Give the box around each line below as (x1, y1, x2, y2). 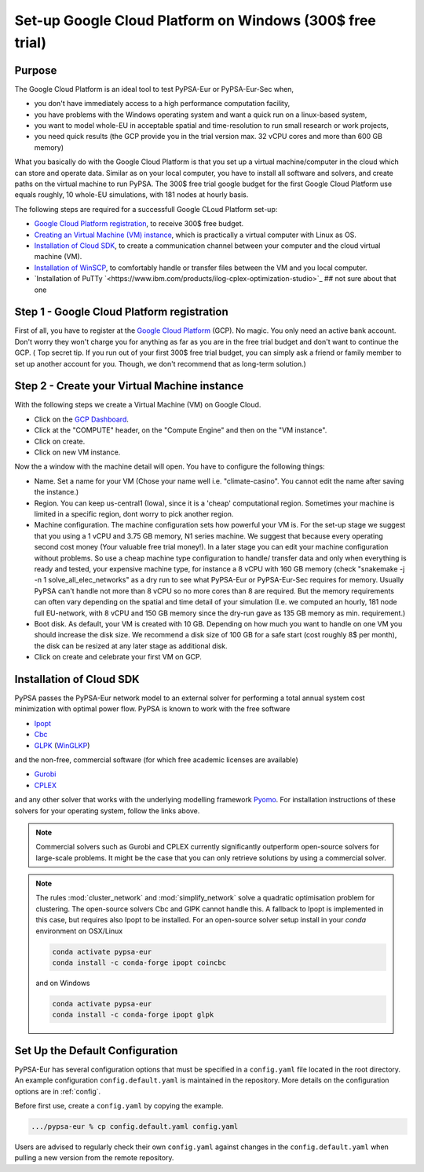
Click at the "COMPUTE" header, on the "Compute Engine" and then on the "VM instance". (34, 425, 327, 435)
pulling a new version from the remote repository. (14, 1153, 174, 1163)
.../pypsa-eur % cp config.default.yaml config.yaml (31, 1123, 239, 1131)
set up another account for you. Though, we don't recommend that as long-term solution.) (14, 359, 306, 368)
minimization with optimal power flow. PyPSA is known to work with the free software (14, 704, 291, 714)
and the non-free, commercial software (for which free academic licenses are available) (14, 754, 298, 765)
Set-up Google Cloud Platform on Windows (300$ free (14, 12, 377, 29)
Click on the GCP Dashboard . (34, 414, 130, 424)
